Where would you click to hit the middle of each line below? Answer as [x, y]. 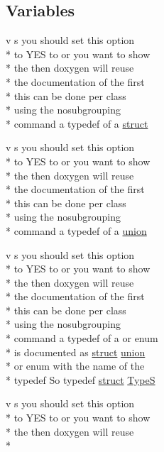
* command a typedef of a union [76, 230]
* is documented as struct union [76, 352]
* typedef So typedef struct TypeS [81, 379]
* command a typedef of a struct [77, 123]
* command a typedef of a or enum [82, 338]
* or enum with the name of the [75, 366]
